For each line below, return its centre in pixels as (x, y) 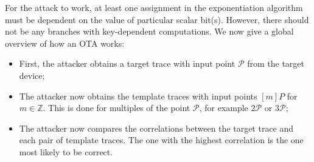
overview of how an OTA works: (65, 43)
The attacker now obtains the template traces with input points (138, 96)
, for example (224, 108)
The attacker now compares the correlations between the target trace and (156, 128)
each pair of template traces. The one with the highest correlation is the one (161, 140)
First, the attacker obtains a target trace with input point (127, 63)
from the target (276, 63)
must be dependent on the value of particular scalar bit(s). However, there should (157, 19)
